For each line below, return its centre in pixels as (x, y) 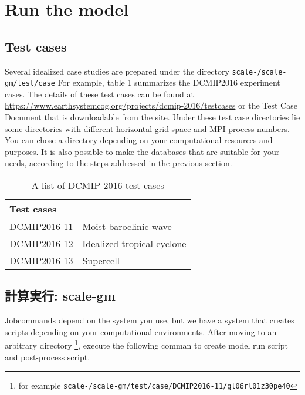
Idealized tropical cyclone (134, 244)
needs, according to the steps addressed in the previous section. (118, 163)
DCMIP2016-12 (41, 244)
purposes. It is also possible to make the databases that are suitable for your (142, 151)
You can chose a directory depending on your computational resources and (139, 140)
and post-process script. (48, 357)
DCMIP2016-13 (41, 261)
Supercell (101, 261)
